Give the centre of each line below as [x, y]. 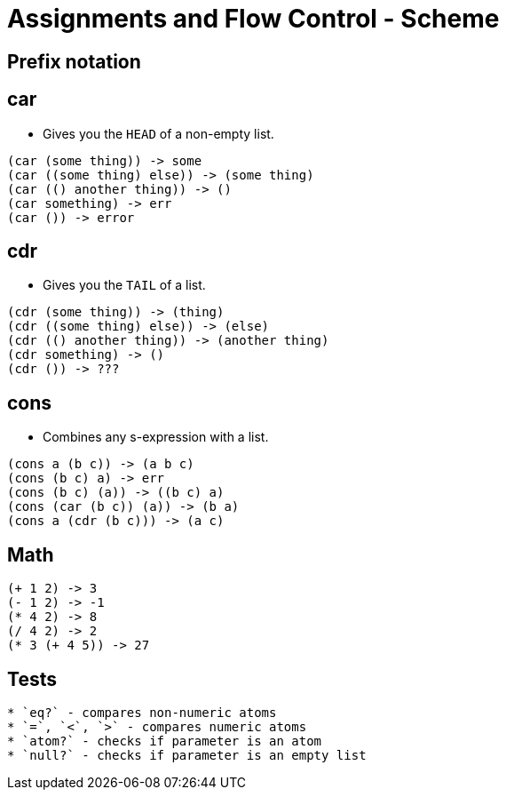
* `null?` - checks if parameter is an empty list [187, 755]
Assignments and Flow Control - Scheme [253, 19]
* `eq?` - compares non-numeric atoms [142, 712]
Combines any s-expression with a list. [156, 437]
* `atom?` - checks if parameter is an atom [165, 741]
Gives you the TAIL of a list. [124, 285]
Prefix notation [74, 61]
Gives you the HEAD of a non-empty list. [158, 133]
